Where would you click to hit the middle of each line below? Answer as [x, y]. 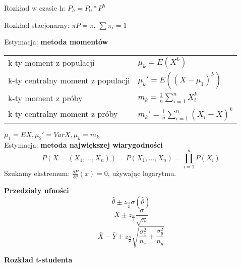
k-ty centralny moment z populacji [69, 80]
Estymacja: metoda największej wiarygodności [83, 144]
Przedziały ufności [37, 190]
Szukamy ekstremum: [37, 173]
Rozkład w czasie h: [35, 8]
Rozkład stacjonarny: [37, 25]
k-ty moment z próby [45, 98]
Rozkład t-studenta [38, 260]
